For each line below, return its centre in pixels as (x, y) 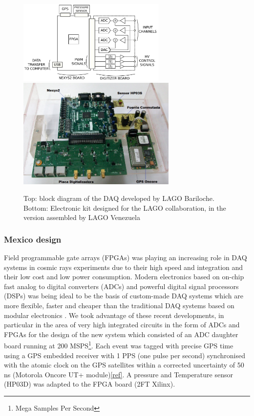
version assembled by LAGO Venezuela (82, 217)
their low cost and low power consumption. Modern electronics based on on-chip (124, 277)
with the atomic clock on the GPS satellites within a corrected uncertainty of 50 (124, 365)
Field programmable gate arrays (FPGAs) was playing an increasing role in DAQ (126, 257)
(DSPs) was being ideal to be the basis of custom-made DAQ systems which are (124, 296)
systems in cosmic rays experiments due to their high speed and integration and (124, 267)
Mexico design (33, 239)
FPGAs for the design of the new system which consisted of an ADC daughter (121, 334)
